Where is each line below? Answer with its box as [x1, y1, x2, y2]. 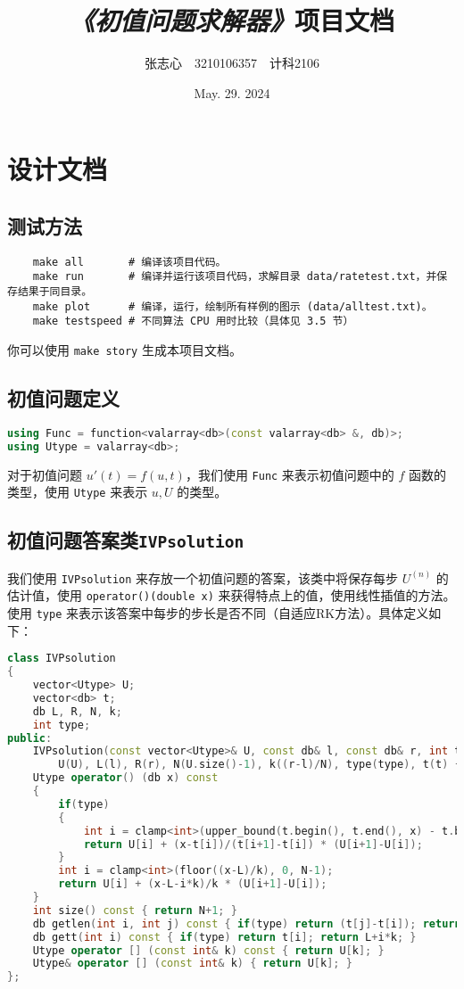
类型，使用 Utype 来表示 [7, 482, 148, 501]
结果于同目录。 [17, 285, 93, 299]
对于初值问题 [7, 465, 82, 483]
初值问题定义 [7, 384, 120, 412]
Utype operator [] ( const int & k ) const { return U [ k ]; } [32, 944, 385, 957]
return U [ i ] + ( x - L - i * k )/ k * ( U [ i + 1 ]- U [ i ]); [58, 878, 327, 891]
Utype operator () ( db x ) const [32, 771, 219, 785]
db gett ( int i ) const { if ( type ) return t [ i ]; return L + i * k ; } [32, 930, 417, 944]
